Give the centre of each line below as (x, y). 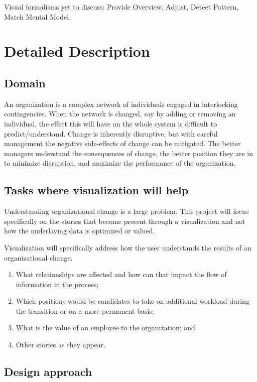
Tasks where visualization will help (96, 190)
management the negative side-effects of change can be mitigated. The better (122, 143)
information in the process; (57, 284)
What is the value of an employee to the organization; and (105, 328)
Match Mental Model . (38, 16)
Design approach (48, 372)
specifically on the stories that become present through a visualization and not (125, 221)
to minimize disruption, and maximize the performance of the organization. (120, 163)
